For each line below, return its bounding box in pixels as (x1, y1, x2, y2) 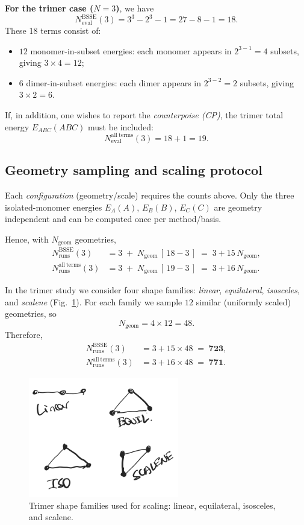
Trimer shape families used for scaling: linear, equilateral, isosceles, (29, 498, 276, 511)
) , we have (116, 2, 154, 14)
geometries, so (5, 307, 57, 320)
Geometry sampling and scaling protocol (5, 161, 262, 179)
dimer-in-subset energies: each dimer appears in (26, 76, 202, 89)
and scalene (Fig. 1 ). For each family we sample (5, 295, 182, 308)
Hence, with (5, 232, 49, 245)
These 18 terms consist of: (5, 24, 101, 37)
